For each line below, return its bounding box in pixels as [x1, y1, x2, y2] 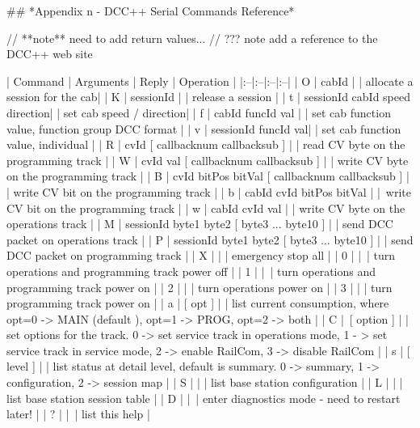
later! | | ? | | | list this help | [6, 405, 150, 422]
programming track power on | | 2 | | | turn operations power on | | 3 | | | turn [6, 278, 393, 295]
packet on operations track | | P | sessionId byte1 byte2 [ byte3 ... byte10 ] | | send [6, 231, 414, 248]
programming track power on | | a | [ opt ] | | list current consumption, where [6, 295, 389, 311]
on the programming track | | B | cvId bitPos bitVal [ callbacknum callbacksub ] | [6, 167, 409, 184]
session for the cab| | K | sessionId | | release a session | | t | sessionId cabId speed [6, 88, 410, 105]
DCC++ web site [6, 45, 93, 62]
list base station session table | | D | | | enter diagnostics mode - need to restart [6, 389, 401, 406]
